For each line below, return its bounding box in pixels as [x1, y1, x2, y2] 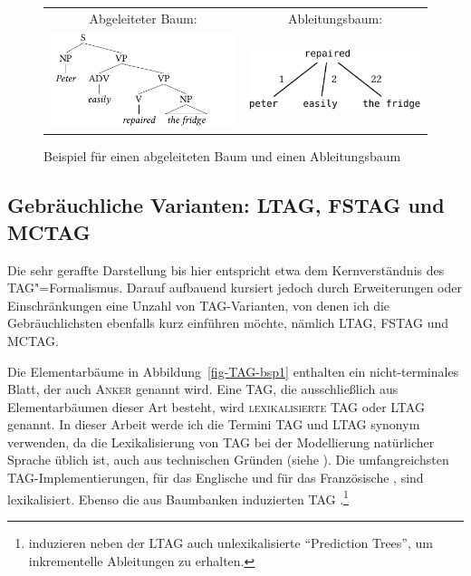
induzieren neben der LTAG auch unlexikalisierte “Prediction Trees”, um [28, 533, 433, 552]
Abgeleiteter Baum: [89, 8, 197, 27]
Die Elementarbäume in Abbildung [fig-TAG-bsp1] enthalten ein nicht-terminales [7, 361, 459, 380]
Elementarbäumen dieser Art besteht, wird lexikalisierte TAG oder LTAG [7, 397, 425, 416]
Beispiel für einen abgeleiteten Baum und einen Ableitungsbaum [43, 147, 401, 166]
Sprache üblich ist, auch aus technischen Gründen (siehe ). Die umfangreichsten [7, 450, 449, 469]
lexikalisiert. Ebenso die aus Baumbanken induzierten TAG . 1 [7, 486, 349, 508]
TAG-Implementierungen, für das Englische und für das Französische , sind [7, 468, 424, 487]
